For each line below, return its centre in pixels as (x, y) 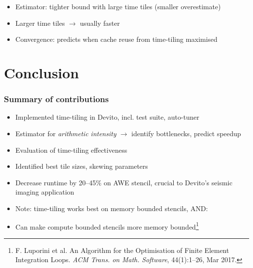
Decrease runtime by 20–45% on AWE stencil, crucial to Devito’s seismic (124, 182)
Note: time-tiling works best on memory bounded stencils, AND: (112, 208)
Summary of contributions (56, 99)
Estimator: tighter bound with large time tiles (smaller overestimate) (118, 6)
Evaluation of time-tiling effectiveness (71, 150)
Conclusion (42, 72)
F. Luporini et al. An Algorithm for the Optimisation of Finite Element (122, 250)
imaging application (45, 192)
